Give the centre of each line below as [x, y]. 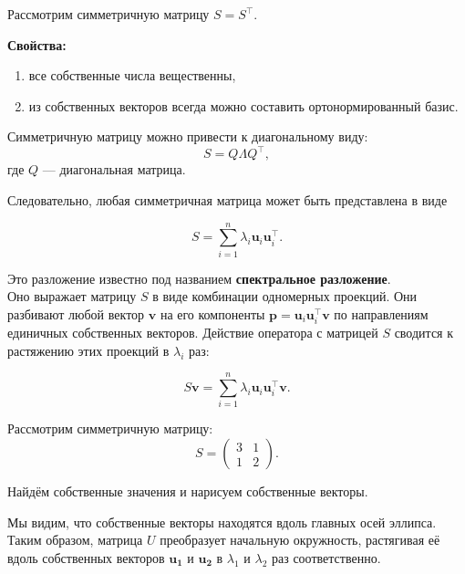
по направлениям [381, 313]
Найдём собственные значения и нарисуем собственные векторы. [188, 491]
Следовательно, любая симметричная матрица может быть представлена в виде [227, 200]
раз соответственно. [326, 557]
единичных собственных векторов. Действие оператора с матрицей [193, 333]
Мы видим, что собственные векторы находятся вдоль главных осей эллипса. [222, 522]
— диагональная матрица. [114, 169]
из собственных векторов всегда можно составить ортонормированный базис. [243, 105]
